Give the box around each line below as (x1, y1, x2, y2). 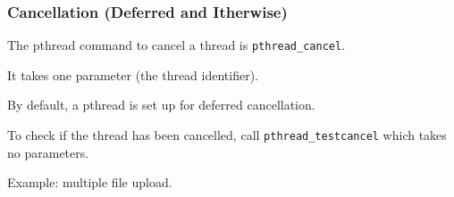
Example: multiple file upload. (7, 173, 172, 192)
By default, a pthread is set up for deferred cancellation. (7, 95, 315, 114)
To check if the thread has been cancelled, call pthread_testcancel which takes (7, 126, 447, 144)
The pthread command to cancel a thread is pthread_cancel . (7, 36, 346, 54)
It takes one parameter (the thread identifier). (7, 65, 259, 84)
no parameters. (7, 143, 89, 161)
